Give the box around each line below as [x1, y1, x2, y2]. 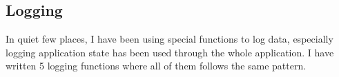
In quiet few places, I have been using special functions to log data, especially [6, 32, 333, 46]
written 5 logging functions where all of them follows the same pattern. [6, 58, 307, 73]
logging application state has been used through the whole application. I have [6, 45, 334, 59]
